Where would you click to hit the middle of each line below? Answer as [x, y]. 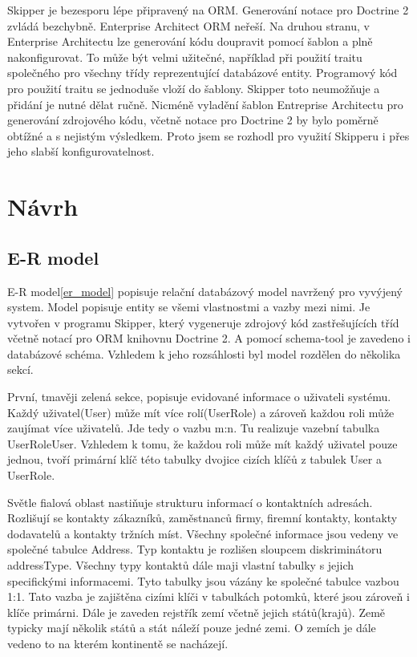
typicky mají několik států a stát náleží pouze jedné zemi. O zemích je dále [192, 628]
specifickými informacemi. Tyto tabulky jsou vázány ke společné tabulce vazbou [203, 580]
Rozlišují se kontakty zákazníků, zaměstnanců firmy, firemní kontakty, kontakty [202, 518]
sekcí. [20, 369]
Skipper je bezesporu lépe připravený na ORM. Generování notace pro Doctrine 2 [208, 10]
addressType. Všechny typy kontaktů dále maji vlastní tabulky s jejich [181, 565]
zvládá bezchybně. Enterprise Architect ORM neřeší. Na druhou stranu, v [188, 25]
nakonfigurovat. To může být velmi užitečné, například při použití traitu [185, 57]
